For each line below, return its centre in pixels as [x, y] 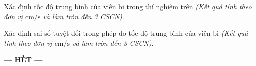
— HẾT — [23, 59]
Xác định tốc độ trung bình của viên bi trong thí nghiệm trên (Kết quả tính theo [128, 6]
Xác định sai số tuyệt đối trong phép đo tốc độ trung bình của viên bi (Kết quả [126, 33]
